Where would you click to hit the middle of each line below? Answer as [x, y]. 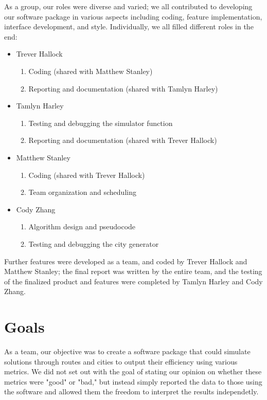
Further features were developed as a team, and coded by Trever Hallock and [126, 261]
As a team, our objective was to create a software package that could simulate [127, 351]
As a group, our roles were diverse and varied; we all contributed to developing [128, 6]
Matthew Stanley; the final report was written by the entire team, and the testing [133, 271]
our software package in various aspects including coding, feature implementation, [133, 16]
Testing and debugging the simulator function [101, 123]
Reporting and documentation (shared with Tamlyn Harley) [123, 88]
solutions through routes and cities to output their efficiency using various [121, 361]
